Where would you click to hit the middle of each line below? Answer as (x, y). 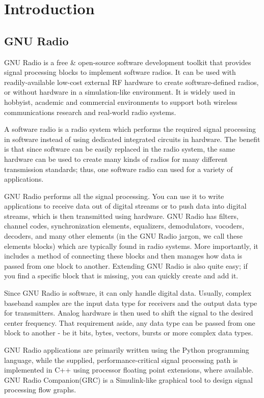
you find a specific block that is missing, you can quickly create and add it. (121, 276)
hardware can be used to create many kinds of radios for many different (116, 159)
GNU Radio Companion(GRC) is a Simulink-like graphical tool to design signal (128, 379)
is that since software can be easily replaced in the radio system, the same (120, 149)
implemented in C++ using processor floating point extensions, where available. (129, 370)
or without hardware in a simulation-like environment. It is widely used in (120, 92)
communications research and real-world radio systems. (90, 112)
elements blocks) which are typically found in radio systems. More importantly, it (131, 246)
